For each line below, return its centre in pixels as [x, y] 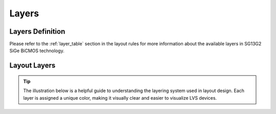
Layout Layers [32, 66]
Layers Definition [37, 31]
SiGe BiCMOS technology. [37, 51]
